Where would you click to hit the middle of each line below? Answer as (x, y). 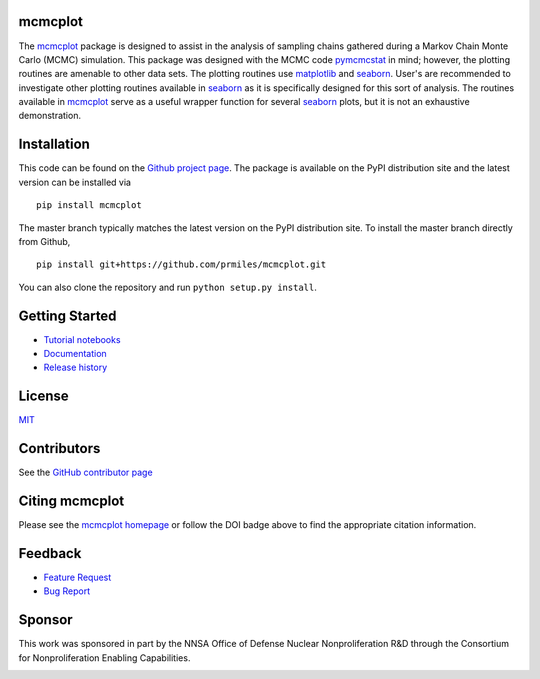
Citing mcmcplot (71, 501)
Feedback (50, 553)
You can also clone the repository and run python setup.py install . (167, 287)
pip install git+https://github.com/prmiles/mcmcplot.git (181, 264)
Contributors (59, 448)
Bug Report (66, 591)
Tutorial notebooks (82, 339)
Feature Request (77, 577)
